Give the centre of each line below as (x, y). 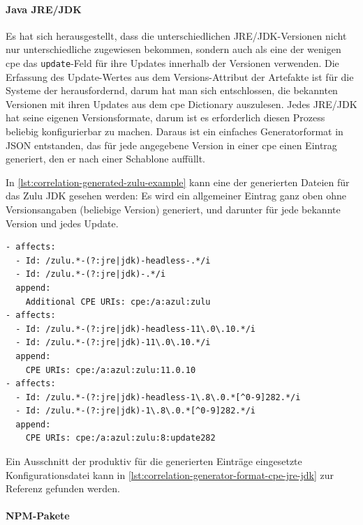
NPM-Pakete (38, 516)
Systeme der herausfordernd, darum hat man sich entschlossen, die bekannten (172, 90)
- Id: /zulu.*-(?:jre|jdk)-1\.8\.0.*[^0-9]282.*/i (135, 411)
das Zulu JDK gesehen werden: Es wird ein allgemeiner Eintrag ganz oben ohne (176, 196)
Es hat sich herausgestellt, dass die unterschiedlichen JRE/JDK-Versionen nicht (176, 35)
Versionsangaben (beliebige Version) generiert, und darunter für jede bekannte (173, 209)
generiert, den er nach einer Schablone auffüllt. (106, 159)
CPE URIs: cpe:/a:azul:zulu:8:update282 (120, 438)
